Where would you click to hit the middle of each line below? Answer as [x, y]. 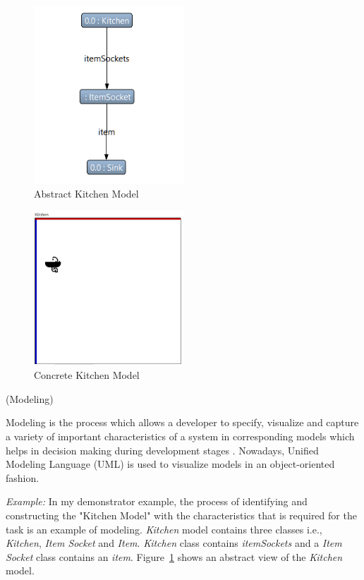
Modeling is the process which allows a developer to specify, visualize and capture [182, 422]
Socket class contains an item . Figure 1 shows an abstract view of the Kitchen [174, 556]
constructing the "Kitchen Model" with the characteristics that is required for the [181, 515]
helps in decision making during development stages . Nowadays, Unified [162, 450]
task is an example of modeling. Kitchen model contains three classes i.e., [164, 529]
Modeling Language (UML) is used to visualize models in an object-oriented [170, 464]
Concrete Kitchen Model [87, 375]
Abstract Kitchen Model [86, 194]
